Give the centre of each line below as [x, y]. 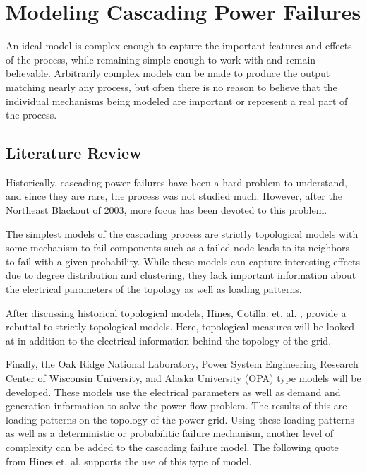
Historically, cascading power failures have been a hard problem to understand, [176, 182]
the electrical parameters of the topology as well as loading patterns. [154, 289]
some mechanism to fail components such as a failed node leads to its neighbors [178, 247]
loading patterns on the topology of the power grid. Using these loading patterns [180, 419]
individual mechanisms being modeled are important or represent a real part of [177, 101]
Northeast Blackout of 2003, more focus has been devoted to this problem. [167, 210]
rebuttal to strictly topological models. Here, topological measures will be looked [180, 327]
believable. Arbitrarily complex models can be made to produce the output [168, 73]
